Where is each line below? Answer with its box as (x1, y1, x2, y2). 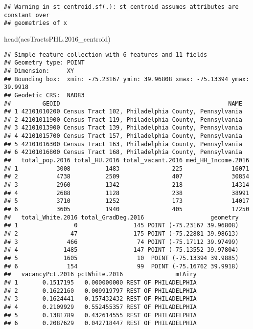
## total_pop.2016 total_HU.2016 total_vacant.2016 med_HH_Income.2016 (4, 157, 250, 164)
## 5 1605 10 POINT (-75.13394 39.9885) (4, 254, 239, 262)
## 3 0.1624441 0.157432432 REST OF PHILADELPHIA (4, 295, 197, 303)
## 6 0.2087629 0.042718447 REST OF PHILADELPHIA (4, 320, 197, 327)
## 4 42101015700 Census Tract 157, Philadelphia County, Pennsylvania (4, 132, 242, 140)
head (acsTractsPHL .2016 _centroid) (4, 33, 111, 44)
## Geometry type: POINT (4, 59, 85, 66)
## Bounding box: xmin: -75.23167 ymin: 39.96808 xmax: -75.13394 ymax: (4, 75, 250, 83)
